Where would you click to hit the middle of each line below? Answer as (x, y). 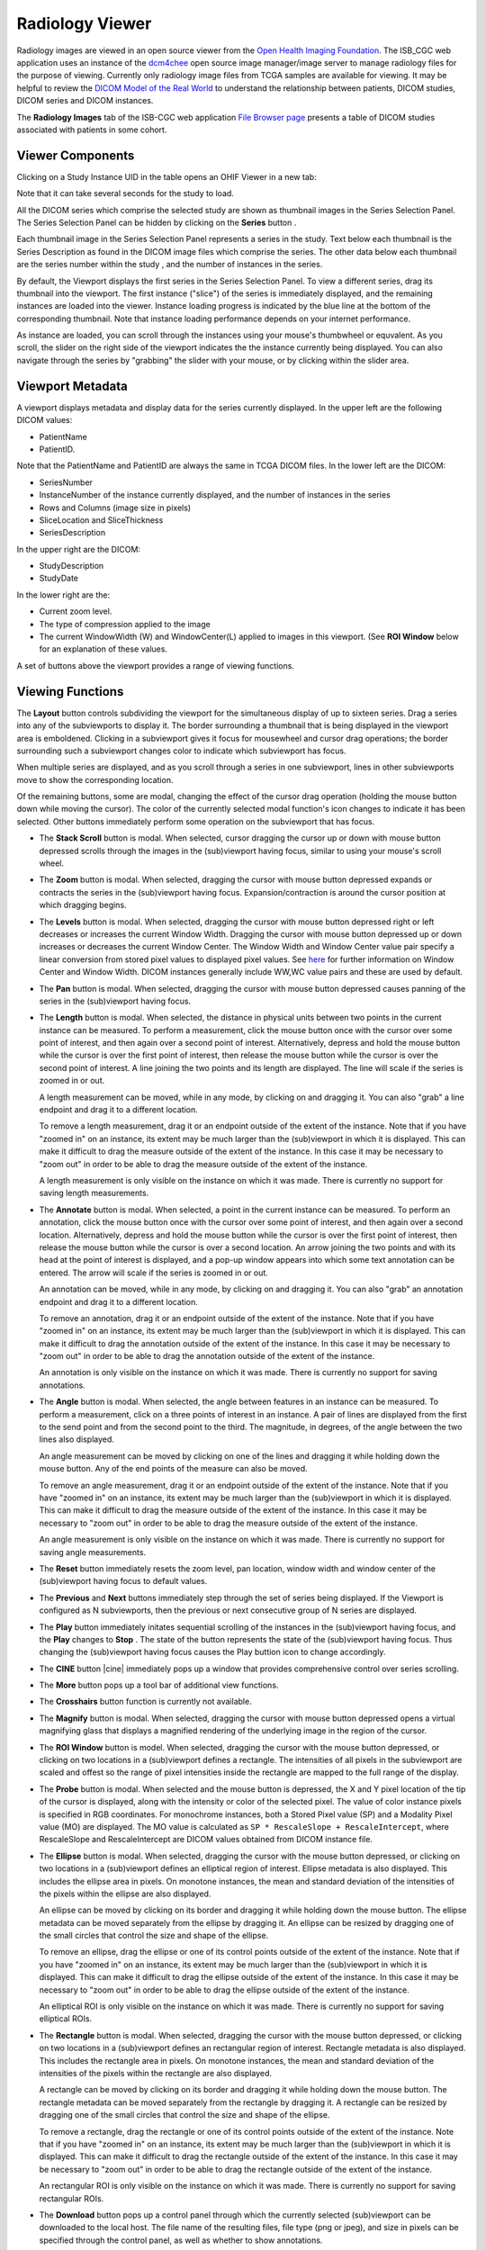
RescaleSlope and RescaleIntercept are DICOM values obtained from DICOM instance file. (206, 1840)
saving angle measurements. (93, 1552)
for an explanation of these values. (103, 649)
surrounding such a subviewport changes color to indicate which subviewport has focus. (181, 751)
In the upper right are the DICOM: (79, 549)
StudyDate (58, 578)
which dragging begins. (83, 905)
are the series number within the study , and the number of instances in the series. (170, 265)
